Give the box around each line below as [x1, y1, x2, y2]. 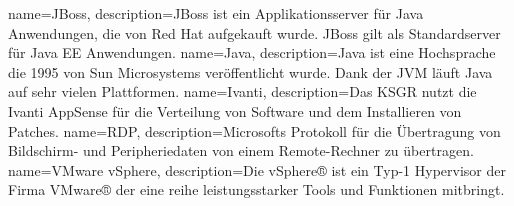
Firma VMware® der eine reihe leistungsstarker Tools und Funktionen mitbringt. [8, 179, 505, 200]
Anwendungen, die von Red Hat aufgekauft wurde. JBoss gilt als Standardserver [8, 22, 501, 43]
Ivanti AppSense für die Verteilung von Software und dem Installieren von [8, 100, 462, 121]
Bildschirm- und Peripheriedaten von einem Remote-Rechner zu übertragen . [8, 140, 474, 161]
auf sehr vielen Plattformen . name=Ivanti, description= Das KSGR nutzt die [8, 81, 477, 102]
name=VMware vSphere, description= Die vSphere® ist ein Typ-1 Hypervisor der [8, 159, 506, 180]
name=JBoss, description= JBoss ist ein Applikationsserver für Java [8, 3, 424, 23]
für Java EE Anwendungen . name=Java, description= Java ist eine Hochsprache [8, 42, 496, 63]
